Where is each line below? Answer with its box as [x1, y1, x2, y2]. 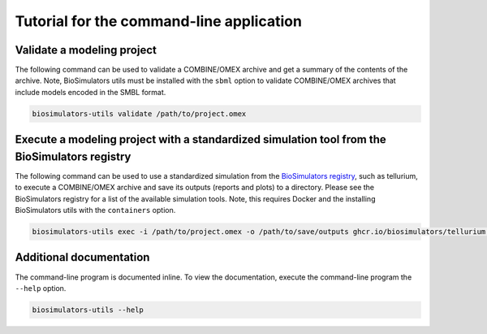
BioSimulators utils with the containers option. [15, 206, 176, 215]
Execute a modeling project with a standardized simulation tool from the [15, 132, 387, 146]
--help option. [15, 283, 67, 293]
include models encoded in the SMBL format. [15, 87, 166, 97]
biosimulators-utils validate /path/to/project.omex [32, 109, 247, 118]
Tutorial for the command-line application [15, 12, 302, 30]
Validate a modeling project [15, 43, 157, 57]
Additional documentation [15, 250, 150, 264]
